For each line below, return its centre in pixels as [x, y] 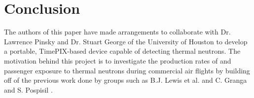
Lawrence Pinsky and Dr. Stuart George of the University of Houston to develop [126, 41]
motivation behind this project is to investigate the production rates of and [118, 60]
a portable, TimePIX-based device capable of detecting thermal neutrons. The [122, 51]
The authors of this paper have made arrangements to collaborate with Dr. [117, 32]
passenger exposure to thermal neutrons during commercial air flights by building [127, 70]
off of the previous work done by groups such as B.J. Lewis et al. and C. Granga [126, 80]
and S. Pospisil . [28, 89]
